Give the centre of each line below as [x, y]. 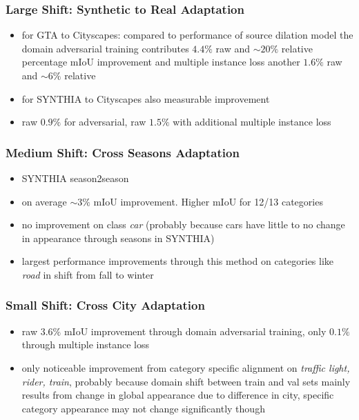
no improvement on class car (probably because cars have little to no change [183, 224]
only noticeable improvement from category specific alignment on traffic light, [186, 367]
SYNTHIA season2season [75, 178]
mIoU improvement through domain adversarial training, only [195, 331]
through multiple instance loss [86, 344]
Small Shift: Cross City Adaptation [105, 305]
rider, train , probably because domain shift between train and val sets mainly [186, 381]
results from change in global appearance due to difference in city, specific [178, 395]
